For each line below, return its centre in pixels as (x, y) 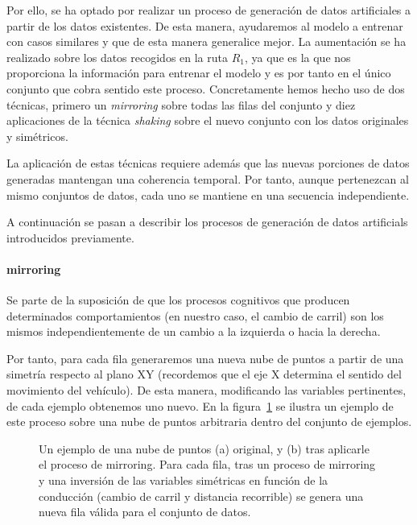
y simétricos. (37, 136)
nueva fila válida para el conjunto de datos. (145, 512)
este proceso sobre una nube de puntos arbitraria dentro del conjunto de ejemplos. (209, 422)
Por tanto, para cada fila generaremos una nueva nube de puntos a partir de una (205, 358)
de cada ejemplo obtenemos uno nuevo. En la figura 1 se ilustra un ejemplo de (200, 405)
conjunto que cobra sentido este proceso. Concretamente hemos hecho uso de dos (206, 88)
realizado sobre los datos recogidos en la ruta (118, 57)
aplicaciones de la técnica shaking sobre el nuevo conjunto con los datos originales (208, 120)
